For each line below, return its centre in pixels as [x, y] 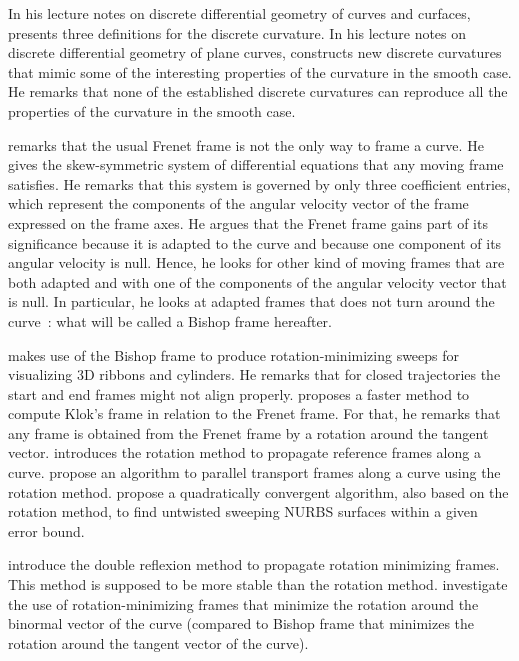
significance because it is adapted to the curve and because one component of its [255, 242]
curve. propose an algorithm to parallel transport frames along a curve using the [254, 472]
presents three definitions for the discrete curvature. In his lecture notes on [237, 32]
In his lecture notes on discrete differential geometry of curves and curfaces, [239, 13]
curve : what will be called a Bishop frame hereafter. [170, 320]
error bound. [46, 530]
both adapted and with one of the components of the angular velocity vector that [257, 281]
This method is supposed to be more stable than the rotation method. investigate [258, 584]
